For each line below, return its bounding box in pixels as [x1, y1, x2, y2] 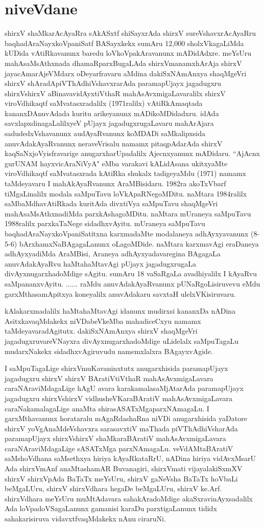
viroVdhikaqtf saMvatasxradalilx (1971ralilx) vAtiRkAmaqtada [5, 98, 203, 108]
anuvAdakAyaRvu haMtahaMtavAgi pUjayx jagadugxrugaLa [5, 258, 197, 269]
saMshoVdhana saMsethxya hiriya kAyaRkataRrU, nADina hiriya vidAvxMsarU [5, 453, 256, 464]
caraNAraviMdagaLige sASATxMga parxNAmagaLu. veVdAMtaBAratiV [5, 443, 233, 453]
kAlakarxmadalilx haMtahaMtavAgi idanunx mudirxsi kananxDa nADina [5, 305, 236, 316]
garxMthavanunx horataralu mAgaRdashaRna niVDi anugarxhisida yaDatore [5, 413, 247, 424]
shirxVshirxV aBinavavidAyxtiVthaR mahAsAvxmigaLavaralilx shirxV [5, 87, 226, 98]
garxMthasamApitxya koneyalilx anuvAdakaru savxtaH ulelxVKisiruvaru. [5, 288, 236, 299]
